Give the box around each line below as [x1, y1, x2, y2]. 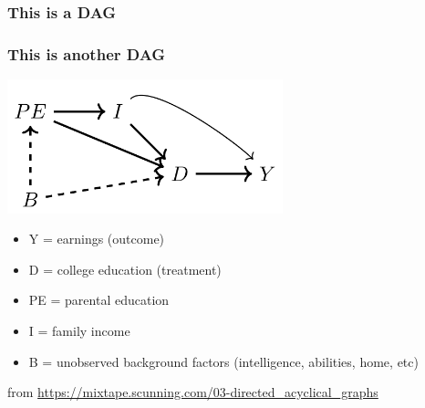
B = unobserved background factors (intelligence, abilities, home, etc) [28, 351, 419, 371]
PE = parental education [28, 290, 170, 309]
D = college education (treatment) [28, 259, 222, 278]
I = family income [28, 321, 130, 340]
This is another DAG [7, 42, 166, 65]
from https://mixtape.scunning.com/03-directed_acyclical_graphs [7, 382, 378, 402]
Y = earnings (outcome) [28, 229, 165, 248]
